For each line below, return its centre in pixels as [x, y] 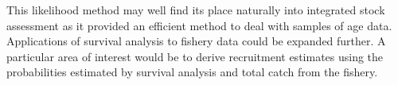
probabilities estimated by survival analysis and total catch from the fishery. [192, 72]
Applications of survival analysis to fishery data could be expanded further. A [196, 41]
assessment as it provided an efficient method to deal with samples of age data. [199, 25]
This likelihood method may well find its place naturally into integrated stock [196, 10]
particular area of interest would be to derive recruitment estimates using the [195, 56]
